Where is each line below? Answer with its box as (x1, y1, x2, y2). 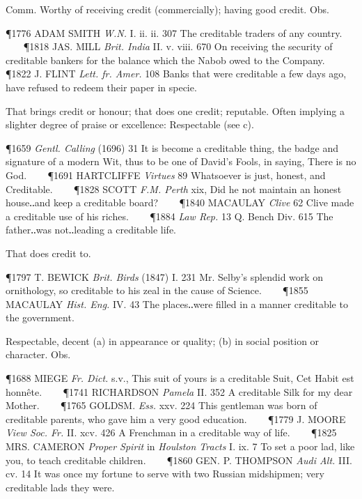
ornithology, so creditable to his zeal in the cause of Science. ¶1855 (6, 283, 308, 298)
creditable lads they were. (6, 479, 115, 494)
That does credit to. (6, 245, 91, 260)
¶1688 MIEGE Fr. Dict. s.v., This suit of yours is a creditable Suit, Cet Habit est (6, 371, 354, 385)
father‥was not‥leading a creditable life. (6, 222, 177, 237)
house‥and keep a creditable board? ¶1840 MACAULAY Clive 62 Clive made (6, 195, 354, 210)
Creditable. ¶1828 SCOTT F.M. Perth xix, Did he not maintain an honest (6, 181, 342, 196)
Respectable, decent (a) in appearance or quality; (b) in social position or (6, 333, 320, 348)
